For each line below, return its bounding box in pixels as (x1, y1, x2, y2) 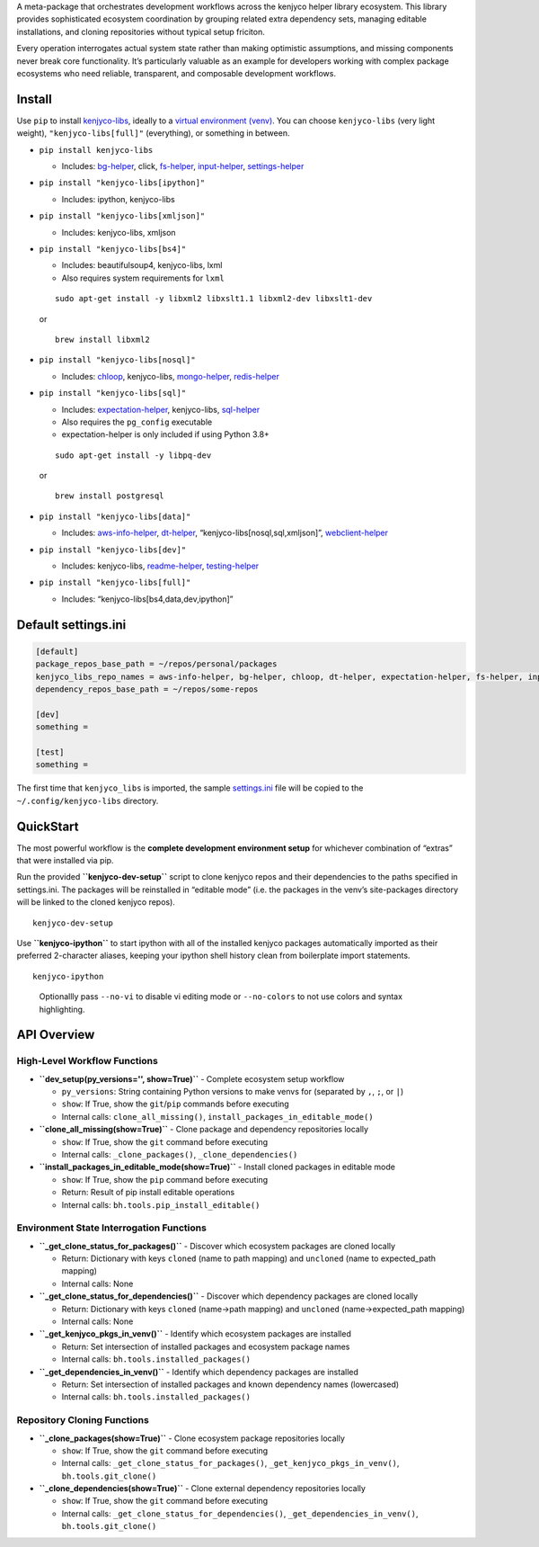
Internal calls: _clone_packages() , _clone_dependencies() (61, 1149, 298, 1159)
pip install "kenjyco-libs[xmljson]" (39, 211, 206, 221)
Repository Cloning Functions (16, 1414, 150, 1426)
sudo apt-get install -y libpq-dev (55, 450, 212, 461)
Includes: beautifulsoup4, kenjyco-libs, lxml (61, 260, 223, 271)
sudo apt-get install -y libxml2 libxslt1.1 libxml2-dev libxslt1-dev (55, 293, 373, 304)
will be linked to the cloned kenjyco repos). (16, 897, 175, 908)
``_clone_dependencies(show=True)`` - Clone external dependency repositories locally (39, 1483, 366, 1494)
